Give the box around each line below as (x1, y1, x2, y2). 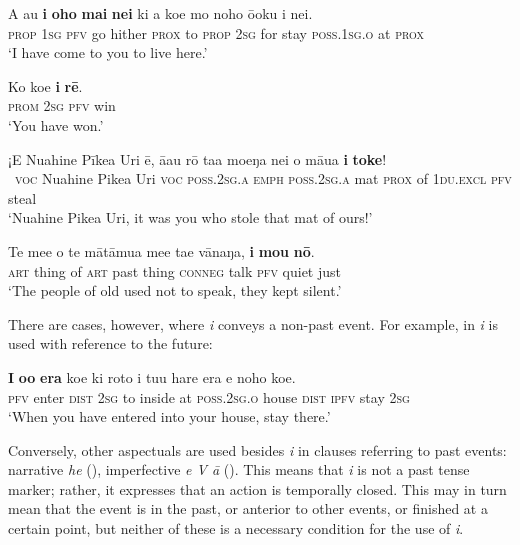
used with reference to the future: (8, 333, 213, 354)
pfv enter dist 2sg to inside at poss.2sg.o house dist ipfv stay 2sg (8, 386, 410, 407)
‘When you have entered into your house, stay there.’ (8, 406, 331, 427)
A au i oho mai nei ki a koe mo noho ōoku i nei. (8, 3, 313, 23)
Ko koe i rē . (8, 75, 83, 96)
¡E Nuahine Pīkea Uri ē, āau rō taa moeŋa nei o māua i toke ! (8, 148, 387, 169)
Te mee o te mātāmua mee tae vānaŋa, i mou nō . (8, 240, 315, 261)
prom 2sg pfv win (8, 95, 116, 116)
